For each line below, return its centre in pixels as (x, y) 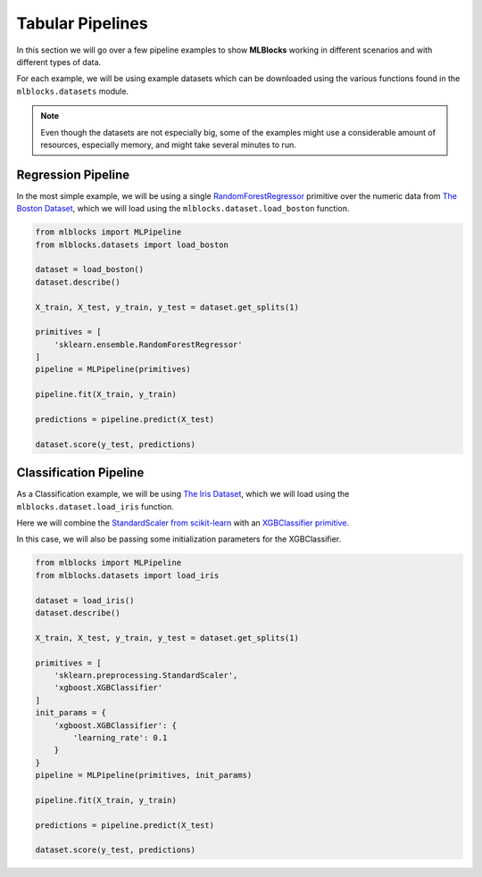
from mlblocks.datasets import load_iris (127, 575)
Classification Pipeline (80, 473)
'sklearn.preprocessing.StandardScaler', (146, 675)
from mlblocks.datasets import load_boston (132, 244)
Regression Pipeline (73, 174)
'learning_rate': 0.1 (120, 737)
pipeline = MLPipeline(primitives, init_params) (144, 775)
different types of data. (59, 62)
